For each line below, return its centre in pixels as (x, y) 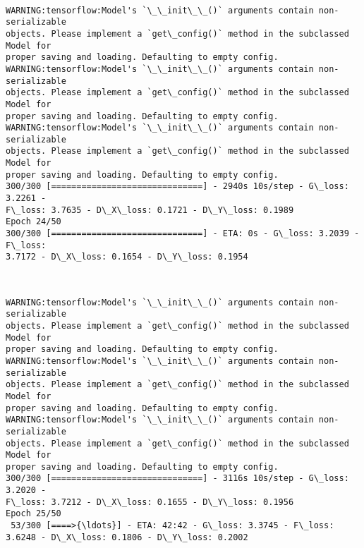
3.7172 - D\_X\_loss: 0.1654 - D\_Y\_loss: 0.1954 (127, 257)
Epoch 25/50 (34, 514)
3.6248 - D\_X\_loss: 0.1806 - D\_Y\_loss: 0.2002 (127, 537)
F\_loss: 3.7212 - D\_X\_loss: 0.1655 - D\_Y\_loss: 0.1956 (150, 502)
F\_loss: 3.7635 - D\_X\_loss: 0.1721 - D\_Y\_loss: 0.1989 (150, 210)
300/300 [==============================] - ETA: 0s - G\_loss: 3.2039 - (183, 234)
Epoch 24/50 (34, 222)
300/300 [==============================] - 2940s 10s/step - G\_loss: (177, 187)
